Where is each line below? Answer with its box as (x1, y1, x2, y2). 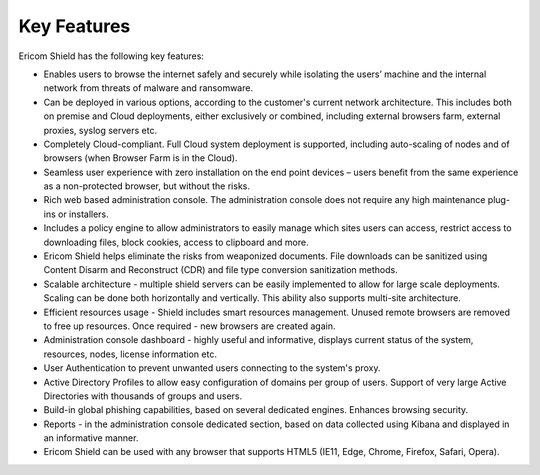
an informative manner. (43, 432, 139, 444)
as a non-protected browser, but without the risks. (43, 180, 250, 192)
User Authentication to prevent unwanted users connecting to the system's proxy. (43, 362, 381, 374)
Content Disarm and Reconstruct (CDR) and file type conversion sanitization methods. (43, 264, 399, 276)
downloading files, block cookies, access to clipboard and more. (43, 236, 309, 248)
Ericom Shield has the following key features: (18, 50, 205, 62)
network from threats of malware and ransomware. (43, 82, 254, 94)
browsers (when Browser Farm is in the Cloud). (43, 152, 238, 164)
